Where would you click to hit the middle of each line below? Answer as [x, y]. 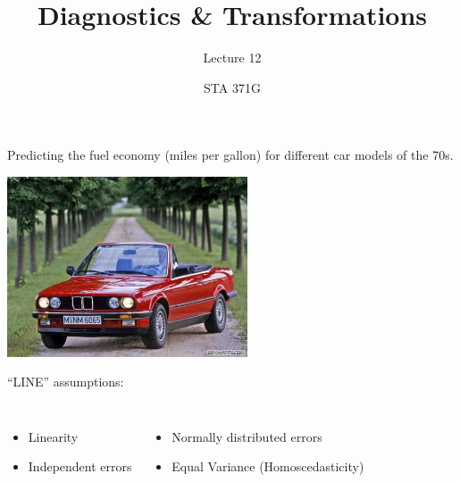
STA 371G [232, 87]
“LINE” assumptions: [66, 382]
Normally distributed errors [247, 436]
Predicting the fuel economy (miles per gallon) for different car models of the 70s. [230, 155]
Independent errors [80, 466]
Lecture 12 [232, 58]
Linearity [53, 436]
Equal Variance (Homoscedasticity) [268, 466]
